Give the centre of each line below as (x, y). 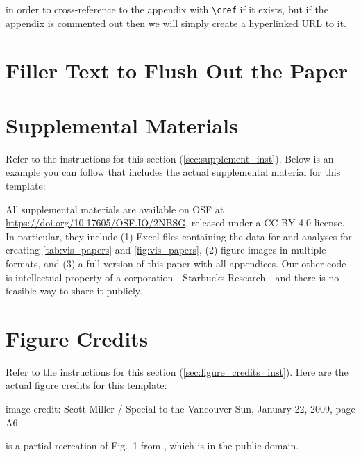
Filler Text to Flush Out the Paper (177, 70)
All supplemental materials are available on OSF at (115, 209)
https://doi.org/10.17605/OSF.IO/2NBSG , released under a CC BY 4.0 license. (175, 223)
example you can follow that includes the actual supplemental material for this (173, 172)
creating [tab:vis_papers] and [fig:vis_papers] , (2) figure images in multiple (166, 250)
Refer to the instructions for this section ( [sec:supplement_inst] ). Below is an (170, 158)
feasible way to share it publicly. (74, 291)
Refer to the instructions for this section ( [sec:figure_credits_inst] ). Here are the (177, 371)
